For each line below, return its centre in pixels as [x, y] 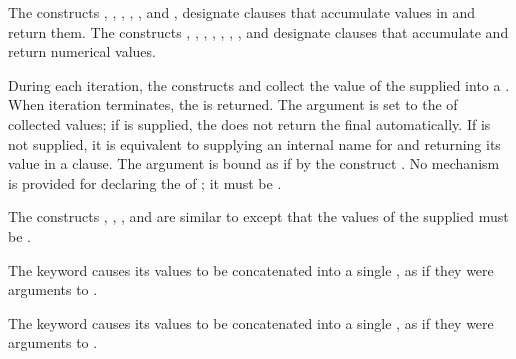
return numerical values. [82, 51]
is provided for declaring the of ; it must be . [145, 182]
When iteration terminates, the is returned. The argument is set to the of [233, 104]
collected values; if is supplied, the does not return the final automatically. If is [249, 123]
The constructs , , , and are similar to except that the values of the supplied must [258, 216]
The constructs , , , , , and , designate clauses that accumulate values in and [242, 12]
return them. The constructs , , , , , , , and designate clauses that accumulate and [258, 31]
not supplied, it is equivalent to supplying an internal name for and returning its [254, 143]
